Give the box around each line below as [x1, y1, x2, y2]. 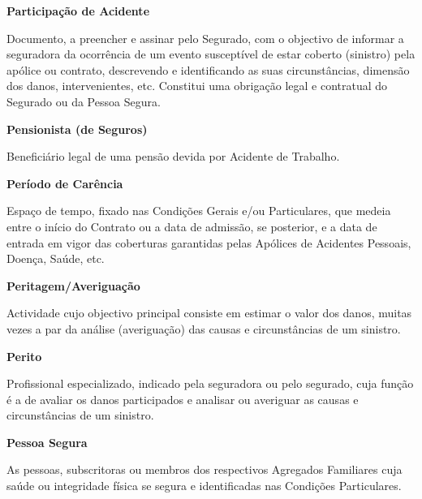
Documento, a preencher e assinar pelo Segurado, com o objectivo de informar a [6, 29, 404, 46]
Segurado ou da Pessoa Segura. [6, 92, 161, 110]
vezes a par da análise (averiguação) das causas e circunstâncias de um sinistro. [6, 320, 401, 337]
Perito [6, 347, 42, 364]
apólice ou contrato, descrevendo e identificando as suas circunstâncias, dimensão [6, 61, 410, 78]
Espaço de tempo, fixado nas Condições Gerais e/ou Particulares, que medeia [6, 202, 391, 219]
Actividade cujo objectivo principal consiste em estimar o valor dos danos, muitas [6, 304, 412, 321]
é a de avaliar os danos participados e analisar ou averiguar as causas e [6, 390, 359, 407]
